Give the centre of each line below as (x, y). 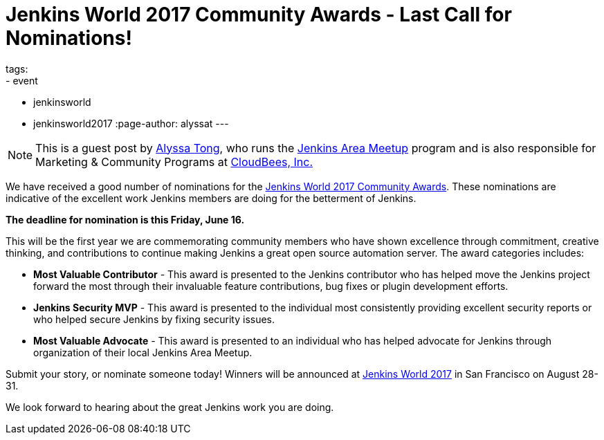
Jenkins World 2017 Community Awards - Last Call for (259, 15)
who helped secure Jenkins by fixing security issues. (154, 319)
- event (22, 80)
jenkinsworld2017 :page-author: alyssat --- (131, 123)
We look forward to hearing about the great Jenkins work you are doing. (170, 407)
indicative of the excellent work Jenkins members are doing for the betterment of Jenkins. (211, 198)
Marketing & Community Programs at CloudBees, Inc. (174, 162)
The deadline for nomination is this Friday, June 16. (125, 219)
